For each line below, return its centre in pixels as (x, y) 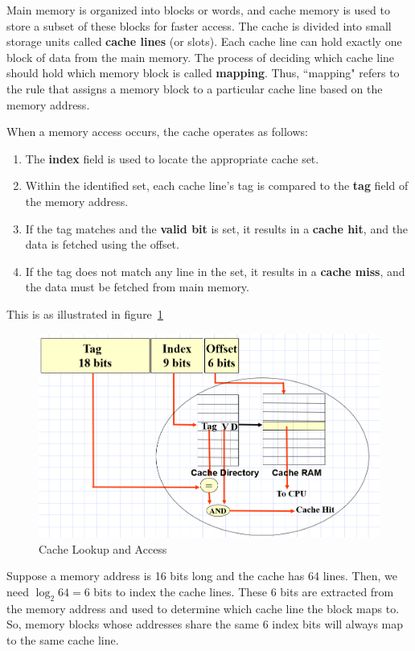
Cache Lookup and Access (103, 548)
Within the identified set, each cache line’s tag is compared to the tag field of (217, 185)
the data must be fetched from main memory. (137, 287)
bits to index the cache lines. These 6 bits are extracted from (244, 591)
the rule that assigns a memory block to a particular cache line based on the (195, 88)
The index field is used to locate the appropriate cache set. (172, 158)
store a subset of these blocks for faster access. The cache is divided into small (199, 25)
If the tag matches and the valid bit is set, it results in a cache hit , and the (217, 228)
